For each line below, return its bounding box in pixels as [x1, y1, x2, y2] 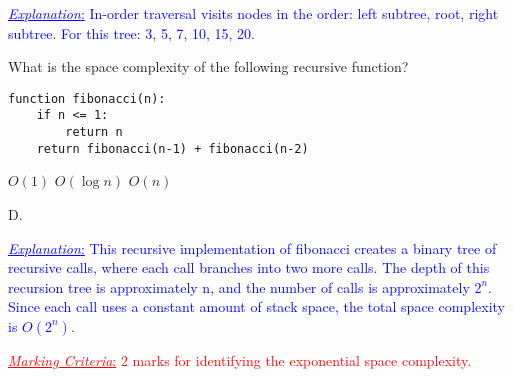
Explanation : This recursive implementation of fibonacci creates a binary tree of [8, 237, 497, 258]
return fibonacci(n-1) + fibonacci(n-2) [36, 141, 309, 156]
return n [65, 125, 123, 140]
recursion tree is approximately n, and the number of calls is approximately [8, 276, 470, 297]
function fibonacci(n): [8, 91, 166, 106]
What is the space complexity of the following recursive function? [8, 56, 409, 77]
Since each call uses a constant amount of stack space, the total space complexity [8, 296, 505, 317]
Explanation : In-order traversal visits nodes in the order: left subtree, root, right [8, 3, 499, 23]
